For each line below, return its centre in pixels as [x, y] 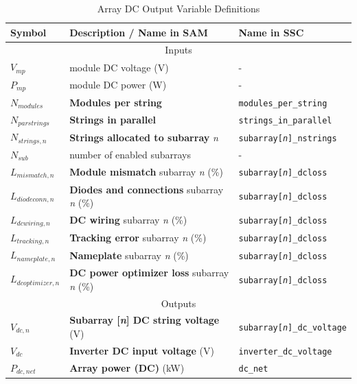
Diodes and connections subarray [147, 189]
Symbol [28, 32]
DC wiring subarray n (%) [128, 220]
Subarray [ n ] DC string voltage [145, 320]
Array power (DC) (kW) [127, 368]
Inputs [178, 50]
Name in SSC [271, 32]
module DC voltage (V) [119, 67]
